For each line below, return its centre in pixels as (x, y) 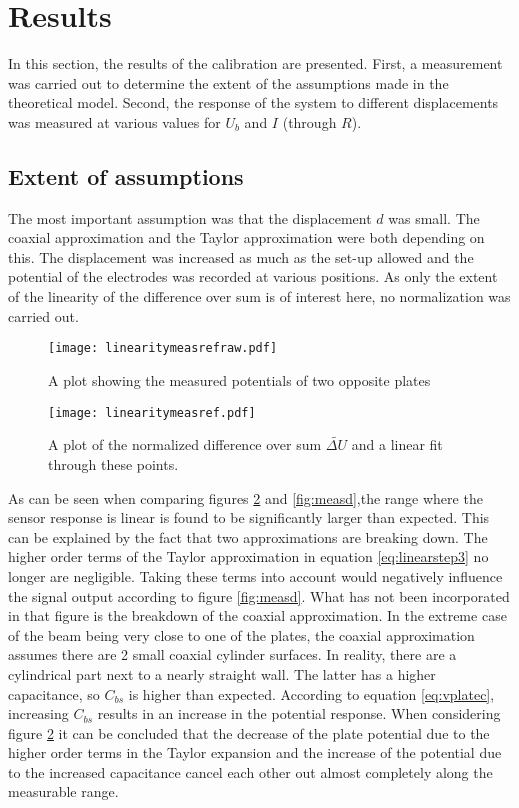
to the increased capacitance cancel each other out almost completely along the (250, 771)
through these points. (113, 463)
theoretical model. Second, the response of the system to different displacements (253, 102)
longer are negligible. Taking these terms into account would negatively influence (255, 575)
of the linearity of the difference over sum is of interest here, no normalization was (259, 296)
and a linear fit (397, 444)
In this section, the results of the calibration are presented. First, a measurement (255, 63)
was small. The (434, 217)
